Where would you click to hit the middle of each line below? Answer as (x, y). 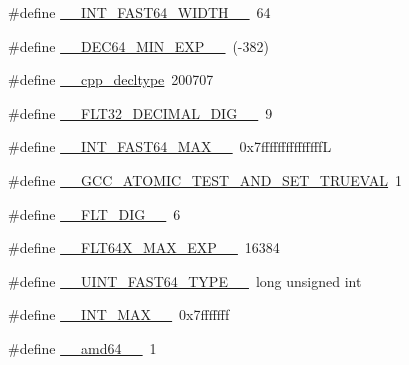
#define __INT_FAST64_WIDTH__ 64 (139, 12)
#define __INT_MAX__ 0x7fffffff (119, 314)
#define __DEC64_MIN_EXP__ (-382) (138, 45)
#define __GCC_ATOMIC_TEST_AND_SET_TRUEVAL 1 (205, 179)
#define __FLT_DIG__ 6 (94, 213)
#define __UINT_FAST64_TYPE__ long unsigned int (185, 280)
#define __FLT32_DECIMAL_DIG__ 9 (140, 112)
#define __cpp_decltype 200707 (111, 79)
